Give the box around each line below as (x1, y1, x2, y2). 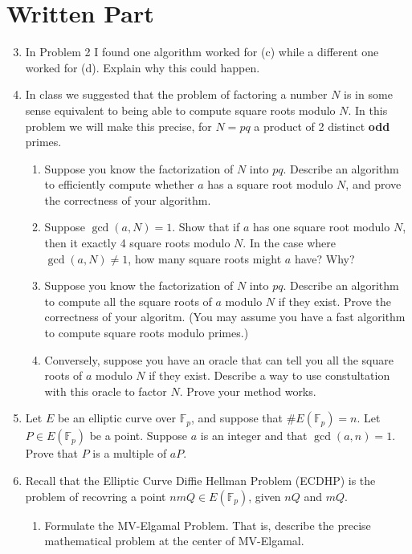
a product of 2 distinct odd (254, 117, 390, 134)
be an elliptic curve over (57, 409, 176, 426)
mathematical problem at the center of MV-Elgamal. (44, 532, 304, 549)
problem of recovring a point (25, 487, 166, 504)
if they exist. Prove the (278, 292, 392, 309)
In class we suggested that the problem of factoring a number (25, 86, 328, 103)
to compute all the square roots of (44, 292, 212, 309)
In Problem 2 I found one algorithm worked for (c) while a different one (25, 43, 379, 60)
